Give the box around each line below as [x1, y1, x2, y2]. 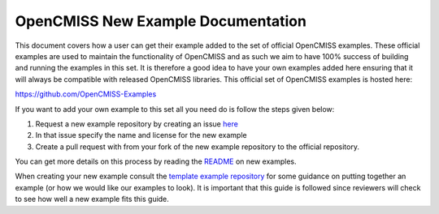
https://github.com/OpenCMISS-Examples [15, 89, 157, 99]
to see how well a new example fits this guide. [15, 195, 170, 204]
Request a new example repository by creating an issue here [35, 118, 239, 129]
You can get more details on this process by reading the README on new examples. [15, 156, 297, 166]
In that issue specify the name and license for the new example [35, 131, 247, 140]
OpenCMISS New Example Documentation [15, 12, 306, 30]
